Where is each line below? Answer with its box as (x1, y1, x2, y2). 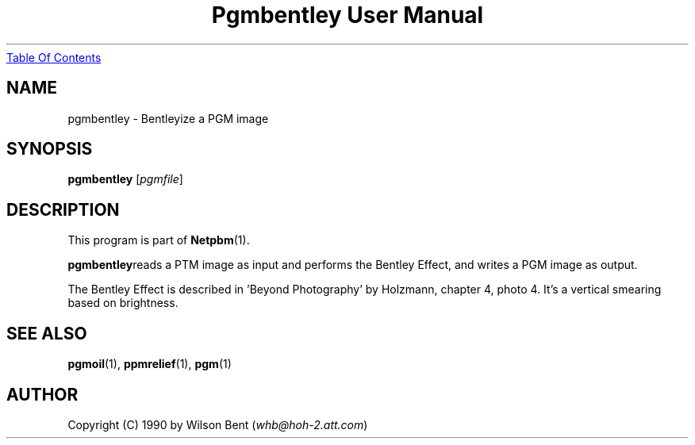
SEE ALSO (6, 323, 87, 343)
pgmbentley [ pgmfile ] (67, 172, 183, 186)
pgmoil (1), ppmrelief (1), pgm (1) (67, 357, 232, 371)
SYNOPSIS (6, 139, 93, 159)
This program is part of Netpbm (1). (67, 233, 250, 247)
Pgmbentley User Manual (211, 2, 484, 29)
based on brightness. (67, 296, 179, 310)
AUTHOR (6, 384, 79, 405)
